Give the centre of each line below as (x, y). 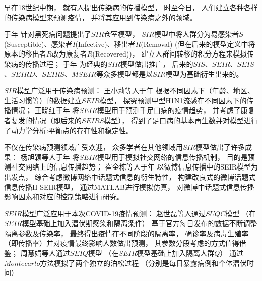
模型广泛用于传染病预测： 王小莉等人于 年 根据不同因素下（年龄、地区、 (136, 91)
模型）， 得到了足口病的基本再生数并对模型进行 (181, 120)
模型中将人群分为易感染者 (197, 34)
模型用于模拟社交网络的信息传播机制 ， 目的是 (173, 157)
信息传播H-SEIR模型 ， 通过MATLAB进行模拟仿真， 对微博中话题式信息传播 (129, 186)
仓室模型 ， (122, 34)
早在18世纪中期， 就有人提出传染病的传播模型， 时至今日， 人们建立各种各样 (131, 7)
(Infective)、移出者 (105, 44)
